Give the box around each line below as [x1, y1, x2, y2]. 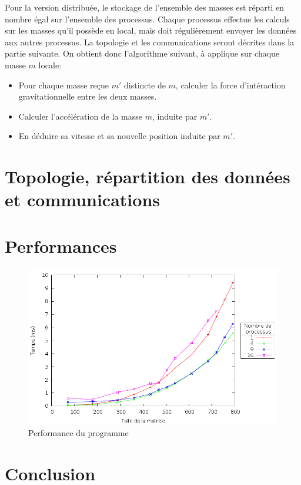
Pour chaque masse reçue [18, 78, 109, 91]
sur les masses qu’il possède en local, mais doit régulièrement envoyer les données [5, 24, 297, 37]
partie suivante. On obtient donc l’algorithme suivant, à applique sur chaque [5, 47, 280, 60]
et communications [5, 187, 160, 212]
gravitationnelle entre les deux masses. [18, 90, 157, 103]
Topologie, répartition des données [5, 164, 290, 189]
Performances [5, 233, 117, 258]
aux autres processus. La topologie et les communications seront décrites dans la [5, 35, 295, 48]
